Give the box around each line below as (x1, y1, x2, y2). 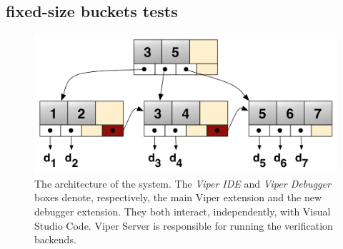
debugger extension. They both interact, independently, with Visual (34, 204, 331, 218)
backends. (34, 232, 76, 247)
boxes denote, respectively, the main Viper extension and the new (34, 190, 322, 205)
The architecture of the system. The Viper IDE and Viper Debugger (34, 176, 331, 190)
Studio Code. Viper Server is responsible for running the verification (34, 218, 333, 233)
